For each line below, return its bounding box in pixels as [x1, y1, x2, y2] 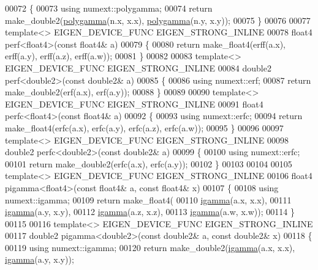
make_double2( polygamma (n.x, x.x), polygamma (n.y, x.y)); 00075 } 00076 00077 [5, 13, 311, 26]
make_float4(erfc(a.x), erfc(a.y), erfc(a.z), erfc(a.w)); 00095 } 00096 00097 [5, 121, 284, 134]
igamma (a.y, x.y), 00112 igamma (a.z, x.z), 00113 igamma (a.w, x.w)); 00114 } [5, 205, 295, 218]
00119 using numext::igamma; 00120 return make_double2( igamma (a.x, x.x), [5, 241, 295, 254]
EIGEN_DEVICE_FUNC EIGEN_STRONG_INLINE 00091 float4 [5, 97, 263, 110]
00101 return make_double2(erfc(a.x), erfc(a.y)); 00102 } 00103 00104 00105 [5, 157, 292, 170]
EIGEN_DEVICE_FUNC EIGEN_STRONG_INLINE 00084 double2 [5, 61, 271, 74]
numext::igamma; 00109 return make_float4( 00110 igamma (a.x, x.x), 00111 [5, 193, 292, 206]
